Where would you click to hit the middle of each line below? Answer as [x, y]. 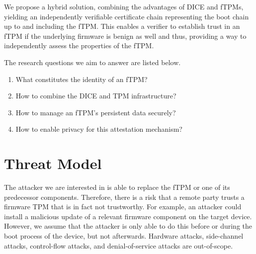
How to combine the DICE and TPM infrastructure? [96, 96]
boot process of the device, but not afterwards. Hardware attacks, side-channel [124, 236]
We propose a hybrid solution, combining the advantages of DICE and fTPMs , [124, 6]
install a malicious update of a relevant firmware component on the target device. [128, 216]
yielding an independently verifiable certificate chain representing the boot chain [127, 16]
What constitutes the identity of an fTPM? [82, 79]
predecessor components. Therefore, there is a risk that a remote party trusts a [124, 197]
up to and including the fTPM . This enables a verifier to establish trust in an [122, 26]
